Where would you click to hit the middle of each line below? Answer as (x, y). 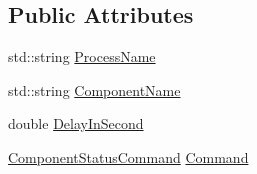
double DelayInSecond (76, 123)
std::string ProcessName (82, 56)
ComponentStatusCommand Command (128, 156)
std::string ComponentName (94, 89)
